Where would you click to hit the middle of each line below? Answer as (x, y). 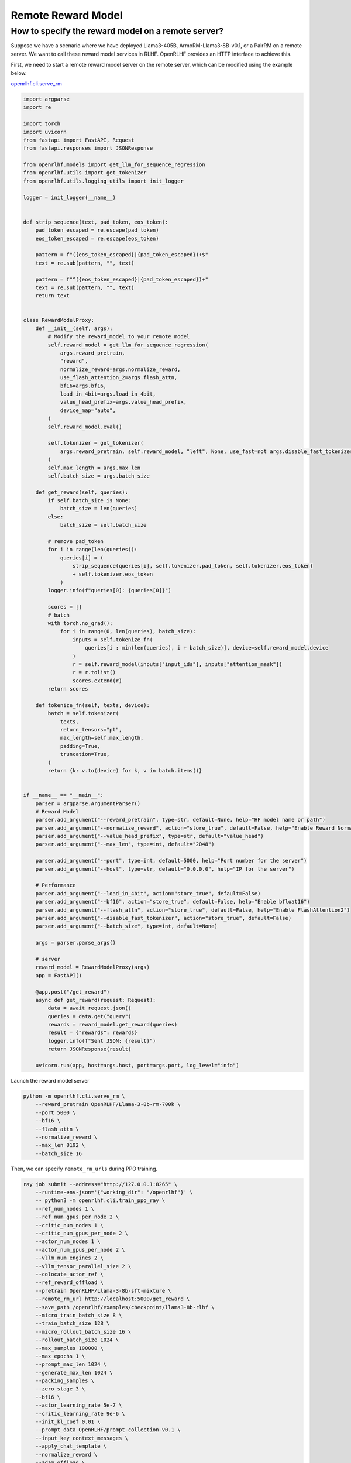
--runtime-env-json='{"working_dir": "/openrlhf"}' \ (114, 1193)
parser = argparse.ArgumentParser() (88, 803)
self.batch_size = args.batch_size (99, 476)
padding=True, (80, 746)
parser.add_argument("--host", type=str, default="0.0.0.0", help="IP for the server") (165, 869)
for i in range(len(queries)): (92, 550)
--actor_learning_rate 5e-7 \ (79, 1405)
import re (37, 107)
